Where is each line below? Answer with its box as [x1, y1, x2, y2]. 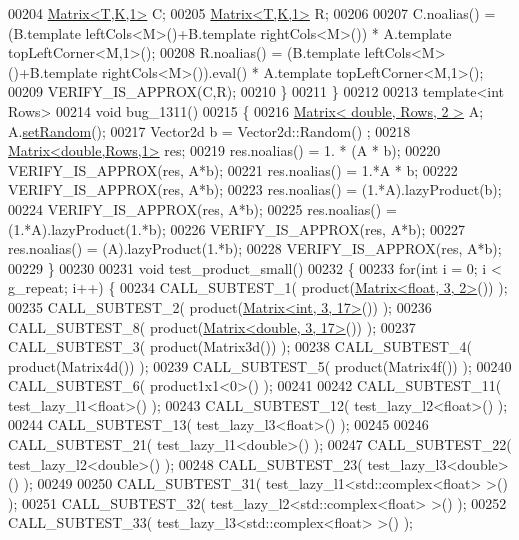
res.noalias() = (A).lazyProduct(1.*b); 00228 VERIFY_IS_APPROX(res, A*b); [8, 238, 502, 259]
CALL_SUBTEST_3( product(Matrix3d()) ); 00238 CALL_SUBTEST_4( [8, 336, 473, 357]
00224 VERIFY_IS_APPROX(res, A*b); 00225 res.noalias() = [8, 198, 397, 219]
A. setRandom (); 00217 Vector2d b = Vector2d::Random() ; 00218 [8, 120, 411, 141]
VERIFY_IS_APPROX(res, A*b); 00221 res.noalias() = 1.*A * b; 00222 [8, 159, 458, 180]
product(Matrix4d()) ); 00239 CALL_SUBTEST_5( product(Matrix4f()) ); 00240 [8, 355, 512, 376]
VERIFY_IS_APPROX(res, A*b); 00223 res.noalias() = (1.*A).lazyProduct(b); [8, 179, 502, 200]
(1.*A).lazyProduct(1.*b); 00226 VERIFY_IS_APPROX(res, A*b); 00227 [8, 218, 465, 239]
